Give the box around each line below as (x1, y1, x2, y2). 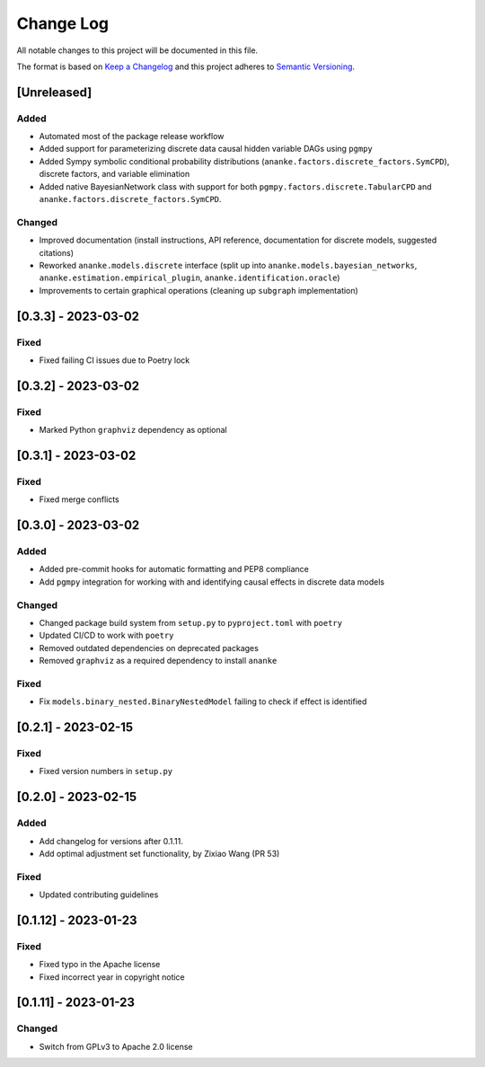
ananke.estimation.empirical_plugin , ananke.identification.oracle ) (39, 272, 340, 283)
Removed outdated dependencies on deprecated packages (39, 642, 260, 653)
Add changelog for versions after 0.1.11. (39, 835, 183, 846)
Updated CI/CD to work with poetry (39, 630, 174, 641)
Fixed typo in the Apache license (39, 959, 161, 970)
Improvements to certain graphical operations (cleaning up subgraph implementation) (39, 285, 358, 295)
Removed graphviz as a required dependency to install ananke (39, 656, 278, 666)
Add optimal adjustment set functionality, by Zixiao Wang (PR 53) (39, 848, 280, 859)
